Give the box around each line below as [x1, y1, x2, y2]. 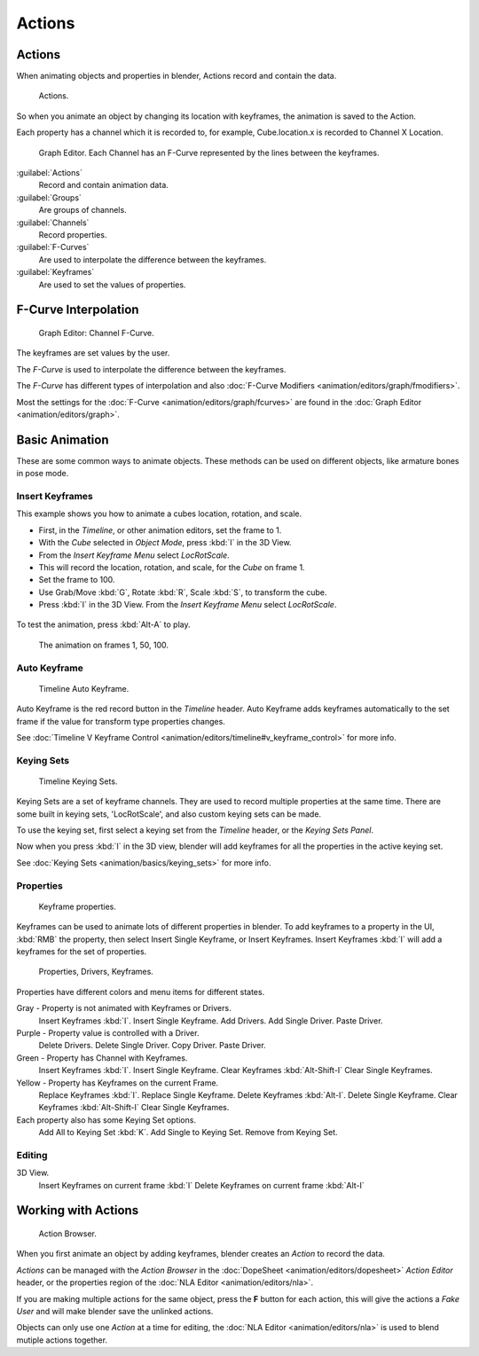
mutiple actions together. [16, 1335, 108, 1345]
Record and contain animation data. [38, 180, 169, 191]
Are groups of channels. [38, 205, 128, 216]
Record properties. [38, 229, 107, 239]
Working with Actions [16, 1203, 139, 1219]
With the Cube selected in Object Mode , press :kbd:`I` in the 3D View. [38, 537, 292, 548]
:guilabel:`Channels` [16, 217, 90, 228]
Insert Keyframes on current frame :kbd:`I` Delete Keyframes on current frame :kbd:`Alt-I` [38, 1180, 365, 1190]
